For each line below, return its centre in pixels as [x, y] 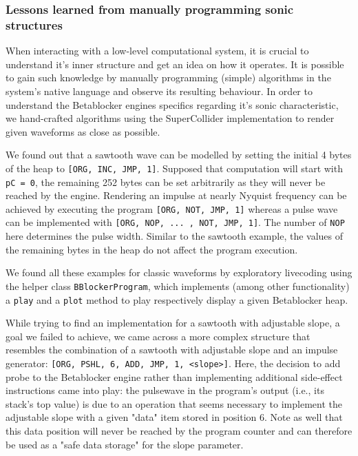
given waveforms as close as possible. [83, 131]
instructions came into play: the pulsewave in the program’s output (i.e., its [165, 390]
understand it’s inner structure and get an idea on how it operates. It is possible [175, 64]
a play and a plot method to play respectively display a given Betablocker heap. [177, 299]
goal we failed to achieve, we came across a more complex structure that [158, 336]
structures [34, 24]
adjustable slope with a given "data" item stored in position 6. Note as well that [174, 417]
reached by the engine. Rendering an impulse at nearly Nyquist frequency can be [176, 195]
